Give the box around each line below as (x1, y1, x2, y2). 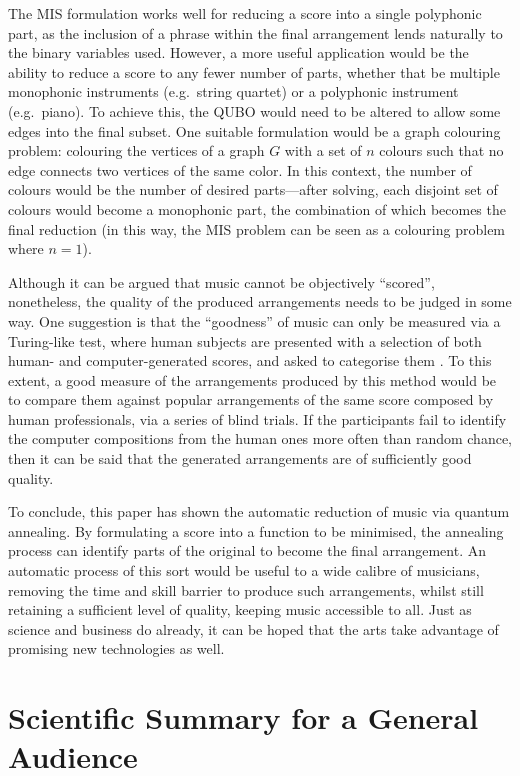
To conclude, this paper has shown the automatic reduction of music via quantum (8, 501, 510, 522)
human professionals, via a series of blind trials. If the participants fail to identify (8, 408, 507, 429)
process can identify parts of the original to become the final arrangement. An (8, 540, 486, 561)
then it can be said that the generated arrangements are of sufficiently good (8, 448, 472, 469)
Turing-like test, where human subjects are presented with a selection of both (8, 330, 482, 351)
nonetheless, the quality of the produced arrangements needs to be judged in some (8, 291, 512, 312)
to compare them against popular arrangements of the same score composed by (8, 389, 494, 410)
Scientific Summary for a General (8, 697, 479, 738)
